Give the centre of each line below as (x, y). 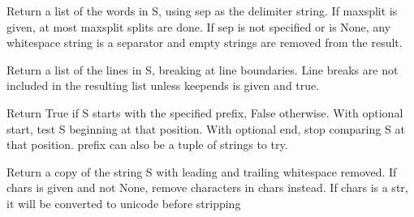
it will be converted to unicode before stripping (124, 203)
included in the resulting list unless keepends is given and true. (163, 85)
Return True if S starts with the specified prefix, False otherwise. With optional (205, 112)
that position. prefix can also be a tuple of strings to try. (147, 145)
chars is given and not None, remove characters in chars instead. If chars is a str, (207, 187)
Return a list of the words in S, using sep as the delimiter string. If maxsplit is (202, 11)
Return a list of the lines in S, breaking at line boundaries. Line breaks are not (203, 69)
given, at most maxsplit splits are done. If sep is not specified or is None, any (199, 26)
